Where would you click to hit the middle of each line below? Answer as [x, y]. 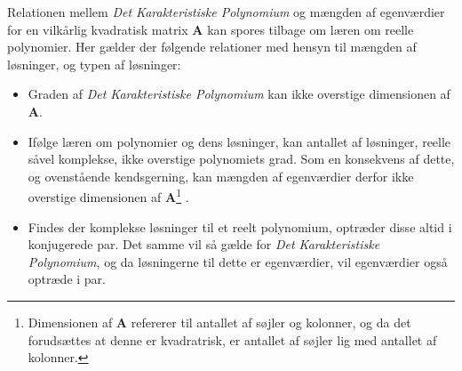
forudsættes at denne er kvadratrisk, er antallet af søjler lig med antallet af [232, 339]
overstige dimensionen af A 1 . [108, 195]
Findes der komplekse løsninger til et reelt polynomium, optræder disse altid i [240, 226]
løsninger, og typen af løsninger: [94, 64]
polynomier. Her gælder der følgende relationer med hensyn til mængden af [212, 47]
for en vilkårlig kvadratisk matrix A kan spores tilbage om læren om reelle [211, 29]
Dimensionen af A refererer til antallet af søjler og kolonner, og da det [219, 322]
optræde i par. [67, 279]
